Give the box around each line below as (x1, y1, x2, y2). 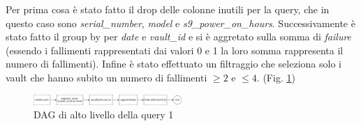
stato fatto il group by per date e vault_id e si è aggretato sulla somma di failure (6, 29, 352, 44)
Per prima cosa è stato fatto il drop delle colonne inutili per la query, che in (6, 2, 330, 16)
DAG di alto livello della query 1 (34, 107, 174, 122)
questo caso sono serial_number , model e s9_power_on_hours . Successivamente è (6, 15, 355, 30)
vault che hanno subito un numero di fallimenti (6, 70, 207, 84)
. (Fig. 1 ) (256, 70, 295, 84)
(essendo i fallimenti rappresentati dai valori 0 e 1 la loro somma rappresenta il (6, 42, 344, 57)
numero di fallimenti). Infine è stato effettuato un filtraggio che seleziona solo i (6, 56, 341, 71)
